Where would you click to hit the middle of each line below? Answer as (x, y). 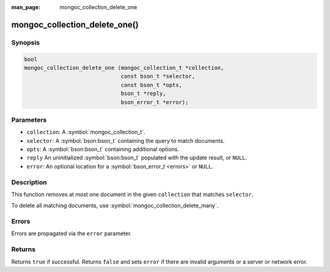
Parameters (29, 119)
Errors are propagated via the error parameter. (71, 233)
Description (29, 182)
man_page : (26, 7)
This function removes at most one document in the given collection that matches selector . (132, 194)
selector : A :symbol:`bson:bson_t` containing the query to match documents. (126, 140)
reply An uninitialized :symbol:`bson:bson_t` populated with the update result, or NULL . (137, 158)
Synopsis (25, 42)
